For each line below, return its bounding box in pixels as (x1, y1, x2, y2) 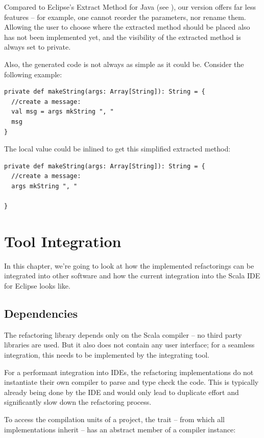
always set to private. (4, 41, 71, 52)
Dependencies (4, 305, 78, 321)
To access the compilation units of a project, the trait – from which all (4, 413, 225, 424)
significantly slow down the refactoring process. (4, 397, 152, 407)
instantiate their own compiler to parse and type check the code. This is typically (4, 377, 259, 387)
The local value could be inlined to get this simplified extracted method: (4, 143, 231, 154)
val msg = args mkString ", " (11, 108, 114, 116)
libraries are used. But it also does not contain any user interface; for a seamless (4, 339, 255, 350)
